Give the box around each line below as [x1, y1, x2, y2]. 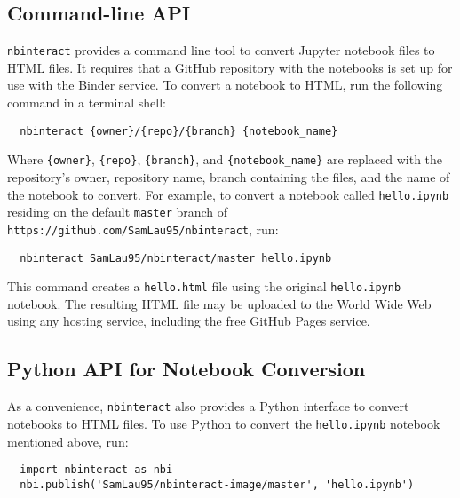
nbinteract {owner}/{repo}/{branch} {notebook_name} [20, 124, 338, 138]
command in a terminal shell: [7, 93, 167, 112]
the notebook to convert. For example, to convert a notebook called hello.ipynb [7, 185, 449, 203]
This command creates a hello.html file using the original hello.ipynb [7, 277, 401, 296]
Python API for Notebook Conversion [7, 355, 366, 383]
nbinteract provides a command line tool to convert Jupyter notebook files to [7, 41, 435, 59]
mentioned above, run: [7, 431, 129, 450]
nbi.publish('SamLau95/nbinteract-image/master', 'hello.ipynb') [20, 478, 415, 491]
